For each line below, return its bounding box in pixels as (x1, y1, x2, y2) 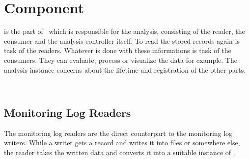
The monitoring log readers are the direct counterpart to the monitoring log (4, 128, 233, 138)
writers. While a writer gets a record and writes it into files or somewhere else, (4, 137, 240, 148)
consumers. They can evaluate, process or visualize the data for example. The (4, 54, 237, 65)
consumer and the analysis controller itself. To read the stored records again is (4, 35, 240, 46)
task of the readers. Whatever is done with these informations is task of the (4, 45, 231, 55)
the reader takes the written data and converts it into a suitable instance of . (4, 147, 235, 158)
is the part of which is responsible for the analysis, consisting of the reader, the (4, 26, 245, 36)
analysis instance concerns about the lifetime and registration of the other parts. (4, 64, 246, 75)
